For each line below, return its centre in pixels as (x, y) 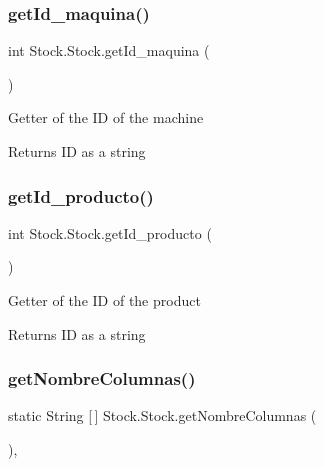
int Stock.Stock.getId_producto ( (110, 232)
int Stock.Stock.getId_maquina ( (109, 50)
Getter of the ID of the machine (106, 117)
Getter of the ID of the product (104, 300)
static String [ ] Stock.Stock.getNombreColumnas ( (162, 415)
